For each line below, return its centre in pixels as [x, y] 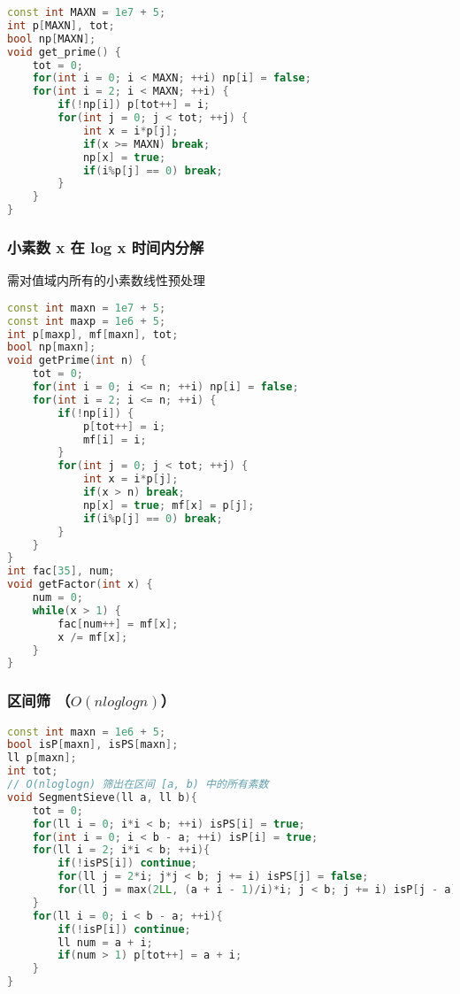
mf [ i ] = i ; [115, 439]
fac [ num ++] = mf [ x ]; [118, 624]
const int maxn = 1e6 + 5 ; [87, 732]
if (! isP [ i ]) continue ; [124, 929]
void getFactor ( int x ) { [80, 585]
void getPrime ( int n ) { [77, 361]
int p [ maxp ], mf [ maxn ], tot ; [93, 334]
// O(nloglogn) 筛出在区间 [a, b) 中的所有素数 [138, 785]
